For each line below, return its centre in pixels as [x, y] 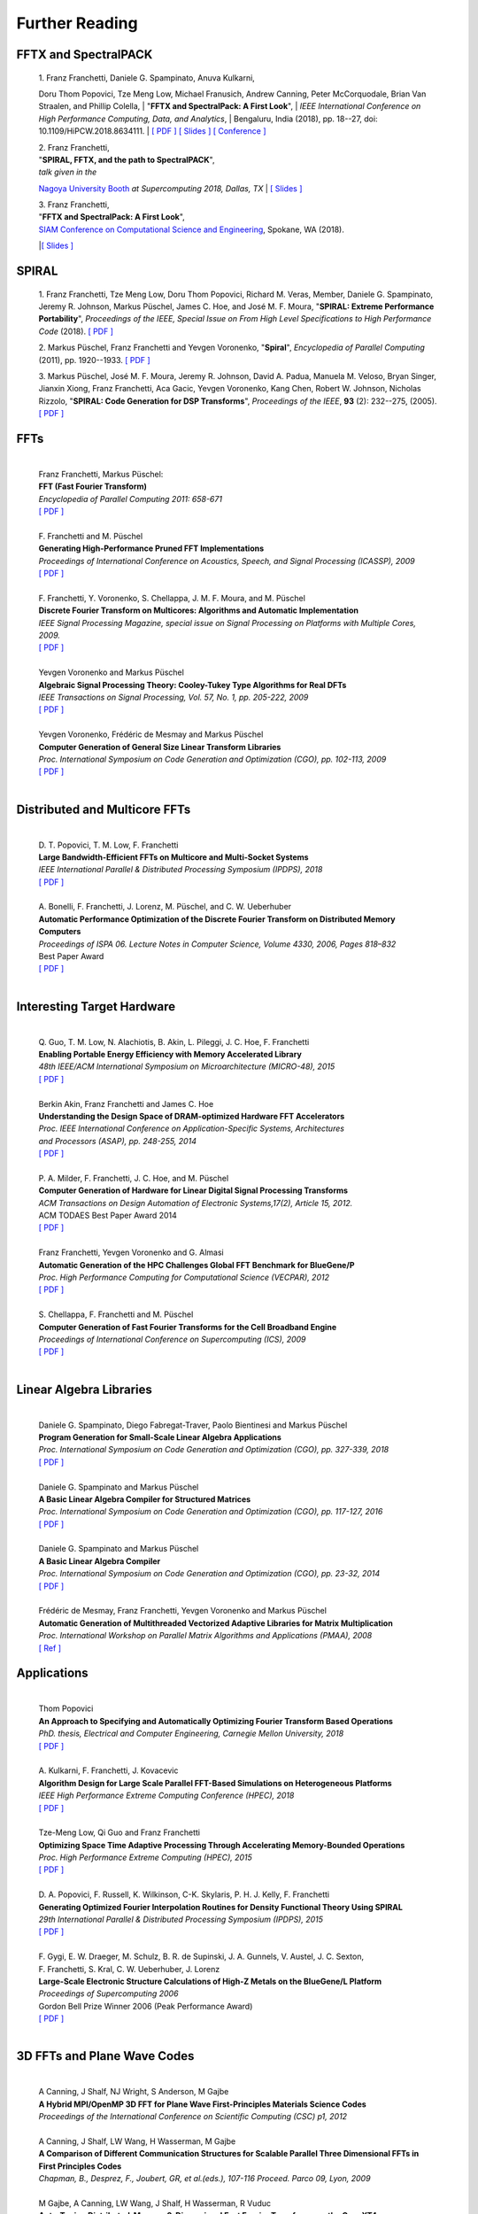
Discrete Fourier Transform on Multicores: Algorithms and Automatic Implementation [198, 610]
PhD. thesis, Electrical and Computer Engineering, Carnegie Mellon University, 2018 [191, 1734]
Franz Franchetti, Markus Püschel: [101, 474]
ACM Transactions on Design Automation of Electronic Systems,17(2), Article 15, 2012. [196, 1203]
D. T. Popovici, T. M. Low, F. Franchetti [108, 845]
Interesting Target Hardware [96, 1006]
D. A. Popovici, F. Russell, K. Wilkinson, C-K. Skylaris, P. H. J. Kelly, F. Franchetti [184, 1894]
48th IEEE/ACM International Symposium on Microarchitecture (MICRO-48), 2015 [187, 1066]
